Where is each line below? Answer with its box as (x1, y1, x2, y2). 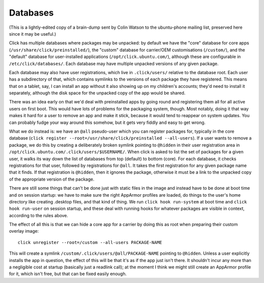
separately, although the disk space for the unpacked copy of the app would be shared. (9, 90, 186, 96)
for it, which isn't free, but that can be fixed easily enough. (9, 271, 127, 277)
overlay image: (9, 228, 39, 234)
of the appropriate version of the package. (9, 176, 95, 182)
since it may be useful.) (9, 31, 56, 37)
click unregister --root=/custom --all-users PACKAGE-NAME (18, 240, 162, 245)
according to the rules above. (9, 212, 68, 218)
